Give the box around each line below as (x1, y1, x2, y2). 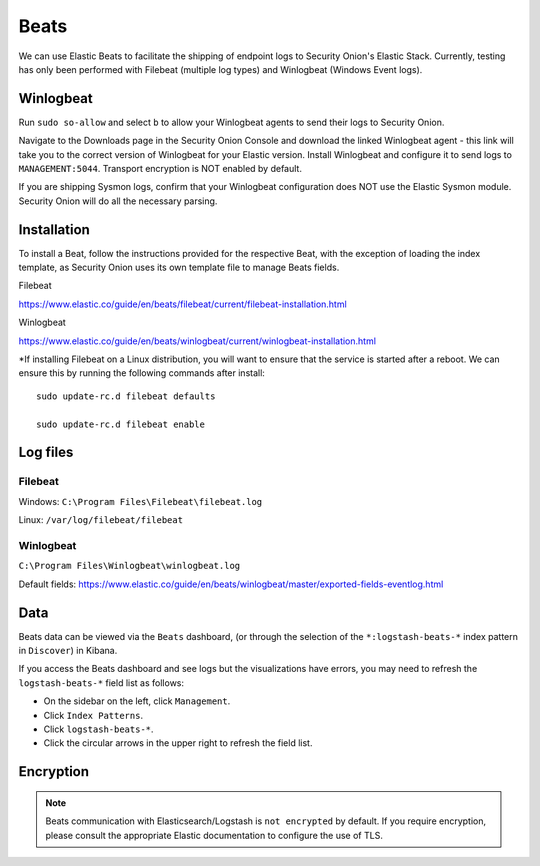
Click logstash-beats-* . (43, 723, 154, 735)
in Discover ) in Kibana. (18, 644, 118, 656)
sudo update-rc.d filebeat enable (36, 418, 205, 430)
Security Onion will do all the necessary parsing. (18, 195, 218, 207)
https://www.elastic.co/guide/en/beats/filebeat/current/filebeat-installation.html (18, 298, 347, 310)
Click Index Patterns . (43, 709, 144, 721)
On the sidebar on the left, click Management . (43, 695, 231, 707)
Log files (18, 444, 74, 461)
